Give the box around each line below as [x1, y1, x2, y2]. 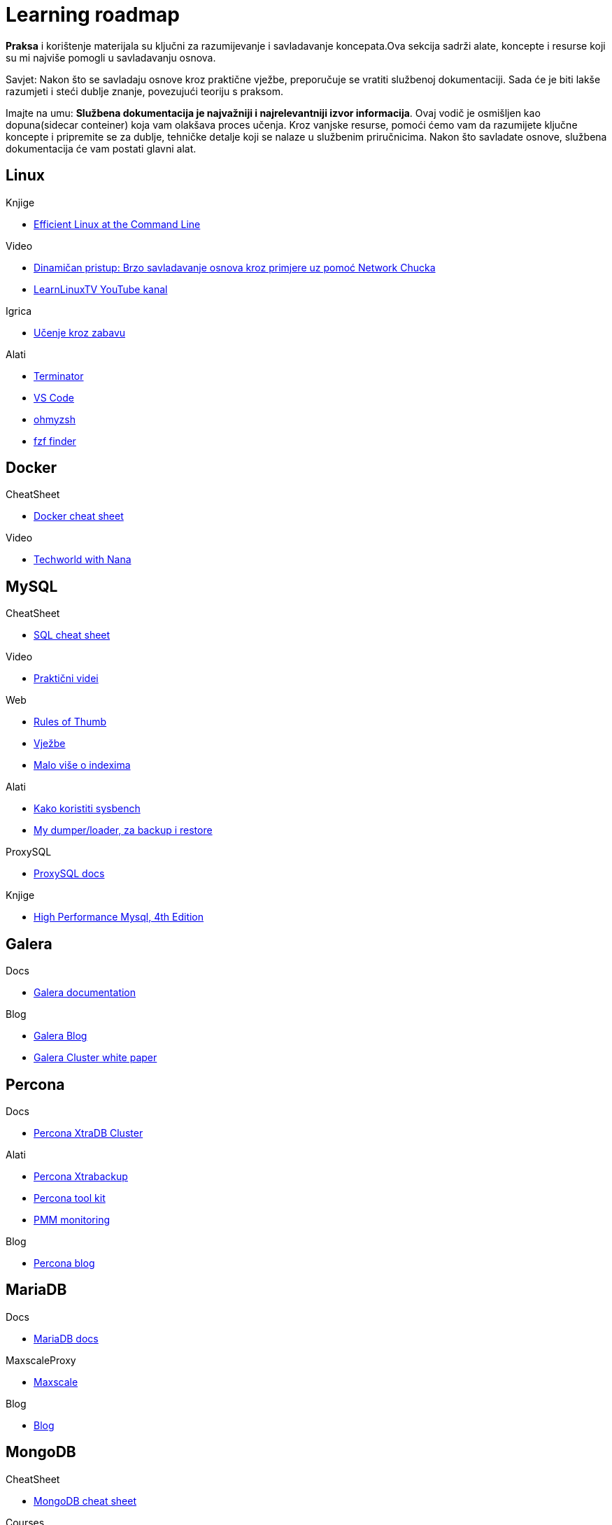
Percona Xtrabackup [34, 1170, 128, 1182]
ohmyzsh [34, 413, 76, 425]
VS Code [34, 391, 74, 404]
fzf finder [34, 434, 76, 447]
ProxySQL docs [34, 867, 105, 880]
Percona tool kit [34, 1191, 106, 1204]
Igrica [6, 304, 32, 317]
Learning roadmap [6, 3, 180, 27]
